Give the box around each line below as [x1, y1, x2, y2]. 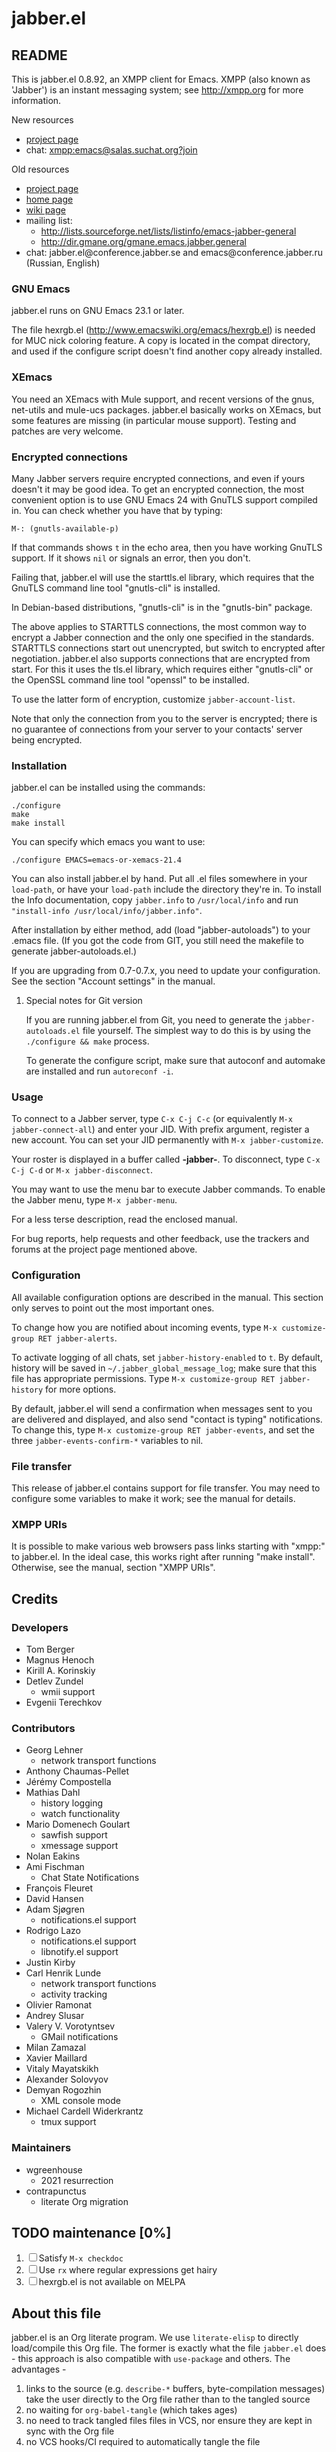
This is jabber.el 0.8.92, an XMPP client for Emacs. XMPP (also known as [11, 73, 311, 85]
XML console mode [40, 2095, 121, 2107]
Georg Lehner [25, 1744, 84, 1756]
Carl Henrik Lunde [25, 1967, 102, 1979]
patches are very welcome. [11, 425, 124, 437]
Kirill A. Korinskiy [25, 1665, 96, 1677]
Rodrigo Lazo [25, 1925, 81, 1937]
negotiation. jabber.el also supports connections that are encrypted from [11, 652, 311, 664]
